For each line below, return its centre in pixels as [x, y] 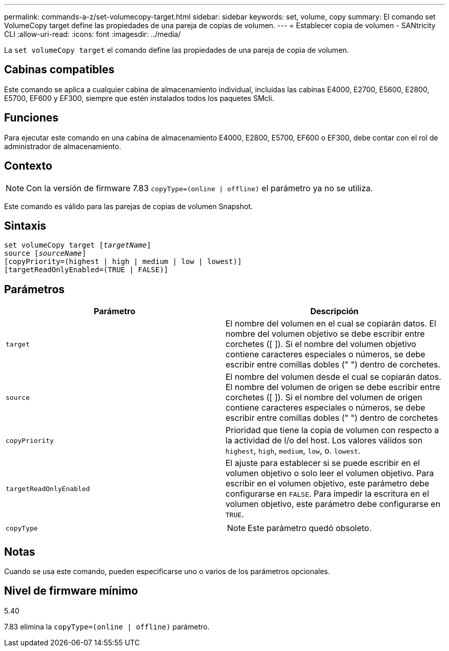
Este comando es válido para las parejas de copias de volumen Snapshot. [128, 206]
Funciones [32, 118]
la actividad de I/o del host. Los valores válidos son [324, 441]
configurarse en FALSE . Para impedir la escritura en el [328, 494]
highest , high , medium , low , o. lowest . [293, 451]
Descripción [334, 311]
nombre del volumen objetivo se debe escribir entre [325, 334]
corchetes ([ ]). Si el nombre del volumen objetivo [321, 344]
